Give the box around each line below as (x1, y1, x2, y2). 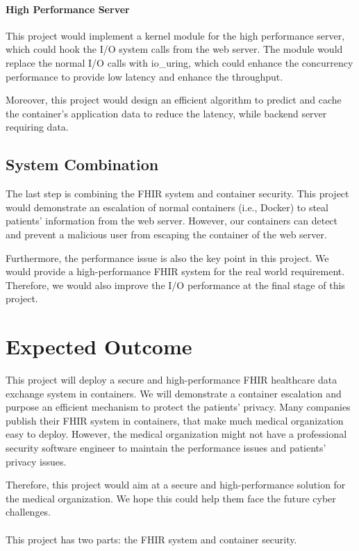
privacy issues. (6, 454, 67, 468)
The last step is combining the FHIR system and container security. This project (6, 186, 349, 201)
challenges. (6, 504, 51, 519)
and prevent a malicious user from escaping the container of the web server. (6, 227, 327, 241)
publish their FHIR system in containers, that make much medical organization (6, 413, 344, 427)
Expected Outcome (6, 332, 192, 361)
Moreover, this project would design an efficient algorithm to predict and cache (6, 92, 342, 107)
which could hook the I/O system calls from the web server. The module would (6, 42, 343, 56)
